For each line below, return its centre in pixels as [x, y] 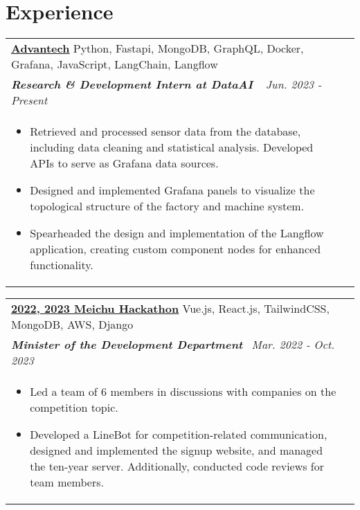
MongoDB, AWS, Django [72, 325]
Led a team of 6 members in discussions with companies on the [183, 392]
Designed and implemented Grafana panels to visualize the [172, 190]
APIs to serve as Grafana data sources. [124, 163]
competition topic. [74, 408]
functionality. [62, 265]
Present [29, 100]
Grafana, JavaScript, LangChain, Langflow [115, 64]
